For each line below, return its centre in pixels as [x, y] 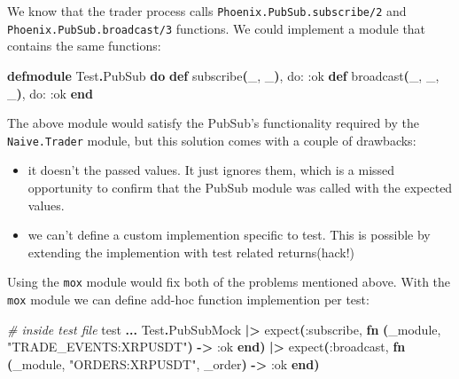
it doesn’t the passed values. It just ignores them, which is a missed [211, 170]
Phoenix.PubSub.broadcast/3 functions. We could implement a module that [217, 28]
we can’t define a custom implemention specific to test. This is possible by [229, 235]
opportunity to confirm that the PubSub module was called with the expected [240, 187]
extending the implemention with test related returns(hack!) [191, 252]
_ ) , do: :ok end [50, 93]
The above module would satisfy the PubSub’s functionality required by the [213, 123]
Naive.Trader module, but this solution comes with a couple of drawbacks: [212, 140]
